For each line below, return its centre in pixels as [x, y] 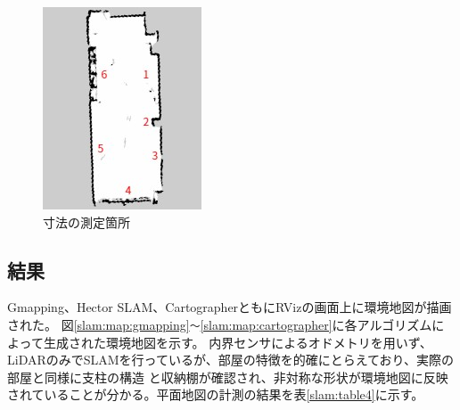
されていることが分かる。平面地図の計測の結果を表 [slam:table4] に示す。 [216, 394]
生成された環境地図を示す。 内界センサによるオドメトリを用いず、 [238, 342]
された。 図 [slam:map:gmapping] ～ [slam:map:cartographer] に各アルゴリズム [220, 324]
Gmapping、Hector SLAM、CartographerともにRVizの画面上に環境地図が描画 [230, 307]
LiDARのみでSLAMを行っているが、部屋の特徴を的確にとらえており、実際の [230, 360]
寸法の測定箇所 [86, 221]
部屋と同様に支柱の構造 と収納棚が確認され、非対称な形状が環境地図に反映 [228, 377]
